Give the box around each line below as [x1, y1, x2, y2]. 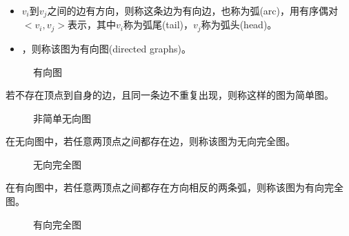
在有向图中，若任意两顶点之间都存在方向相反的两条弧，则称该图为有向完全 [6, 180, 343, 195]
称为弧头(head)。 [201, 17, 277, 32]
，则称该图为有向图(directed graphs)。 [21, 41, 191, 55]
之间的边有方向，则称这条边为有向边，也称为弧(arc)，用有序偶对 [47, 3, 338, 17]
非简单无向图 [33, 110, 91, 125]
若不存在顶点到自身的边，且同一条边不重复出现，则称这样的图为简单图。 [6, 88, 334, 102]
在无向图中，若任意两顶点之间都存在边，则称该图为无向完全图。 [6, 134, 295, 148]
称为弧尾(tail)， [123, 17, 194, 32]
